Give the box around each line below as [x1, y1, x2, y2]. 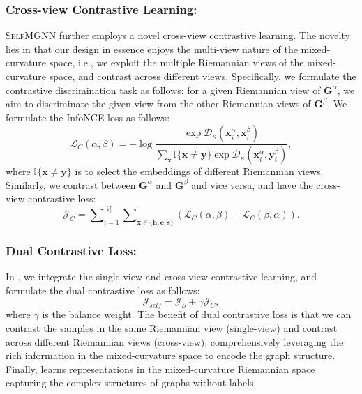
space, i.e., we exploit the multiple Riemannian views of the [49, 55, 304, 70]
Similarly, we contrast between [6, 177, 136, 192]
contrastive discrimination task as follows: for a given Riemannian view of [6, 82, 321, 97]
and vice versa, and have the [191, 177, 313, 192]
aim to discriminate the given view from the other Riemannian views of [6, 96, 311, 111]
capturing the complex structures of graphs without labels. [6, 375, 257, 390]
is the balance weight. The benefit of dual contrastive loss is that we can [42, 307, 352, 321]
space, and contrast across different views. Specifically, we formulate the [49, 69, 356, 83]
